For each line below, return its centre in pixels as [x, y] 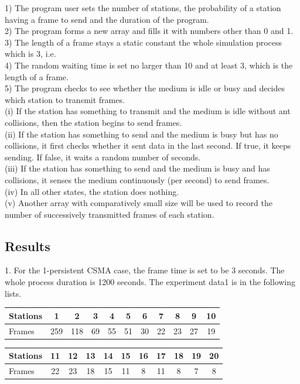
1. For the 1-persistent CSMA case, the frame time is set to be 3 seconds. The [145, 270]
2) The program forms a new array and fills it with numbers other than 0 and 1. [149, 31]
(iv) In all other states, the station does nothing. [92, 191]
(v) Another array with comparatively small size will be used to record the [139, 203]
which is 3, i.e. [30, 54]
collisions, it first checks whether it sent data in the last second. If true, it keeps [148, 145]
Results [28, 246]
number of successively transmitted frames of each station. [110, 214]
